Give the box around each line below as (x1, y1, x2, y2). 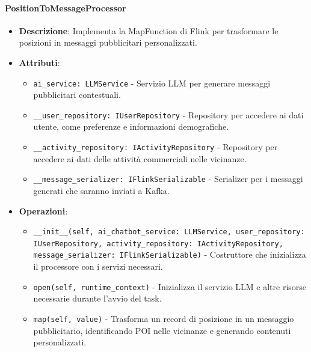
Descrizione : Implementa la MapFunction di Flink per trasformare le (19, 24, 279, 37)
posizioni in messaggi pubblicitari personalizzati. (19, 36, 197, 49)
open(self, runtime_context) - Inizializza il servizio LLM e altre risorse (33, 280, 307, 293)
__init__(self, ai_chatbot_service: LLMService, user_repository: (33, 228, 305, 237)
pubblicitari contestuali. (33, 88, 121, 101)
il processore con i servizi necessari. (33, 260, 163, 273)
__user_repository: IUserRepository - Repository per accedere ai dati (33, 108, 304, 121)
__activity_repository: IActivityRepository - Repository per (33, 141, 278, 153)
